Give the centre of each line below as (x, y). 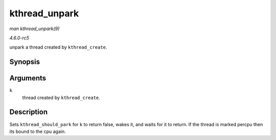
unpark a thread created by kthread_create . (58, 47)
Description (29, 112)
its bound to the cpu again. (38, 131)
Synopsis (25, 62)
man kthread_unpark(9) (34, 29)
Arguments (28, 78)
